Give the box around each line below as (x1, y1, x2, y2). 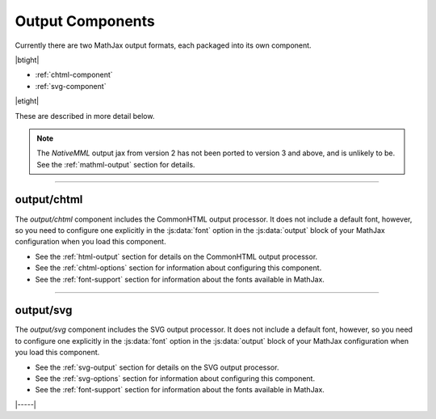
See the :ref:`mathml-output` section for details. (36, 159, 195, 169)
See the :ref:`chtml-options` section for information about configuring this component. (35, 263, 322, 273)
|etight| (15, 96, 40, 106)
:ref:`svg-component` (35, 81, 107, 91)
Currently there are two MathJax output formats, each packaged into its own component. (15, 40, 312, 50)
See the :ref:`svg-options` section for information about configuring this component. (35, 374, 315, 383)
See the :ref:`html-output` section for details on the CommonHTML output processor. (35, 252, 318, 261)
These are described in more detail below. (15, 111, 155, 121)
